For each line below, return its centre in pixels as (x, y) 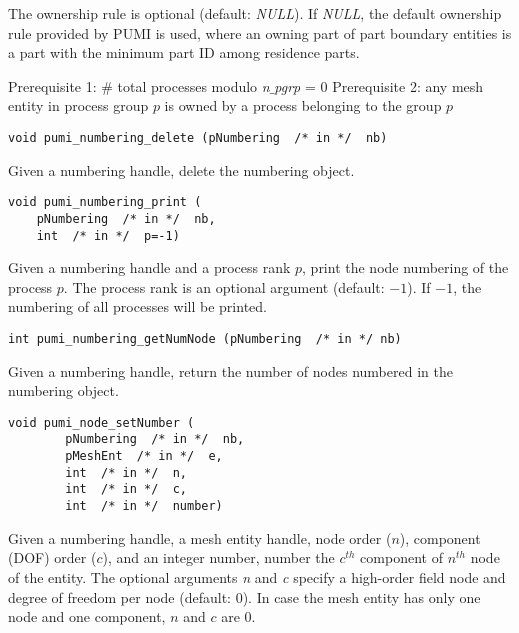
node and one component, (87, 616)
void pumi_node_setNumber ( (101, 422)
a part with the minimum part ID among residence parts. (184, 52)
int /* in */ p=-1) (108, 235)
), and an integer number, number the (218, 557)
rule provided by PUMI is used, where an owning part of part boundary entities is (260, 32)
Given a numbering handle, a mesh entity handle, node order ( (200, 537)
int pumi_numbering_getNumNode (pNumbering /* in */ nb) (205, 338)
